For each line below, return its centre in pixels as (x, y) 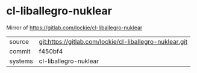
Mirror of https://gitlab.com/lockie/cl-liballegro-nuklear (74, 28)
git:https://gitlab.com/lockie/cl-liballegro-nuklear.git (113, 41)
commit (20, 51)
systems (21, 61)
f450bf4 (51, 51)
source (19, 41)
